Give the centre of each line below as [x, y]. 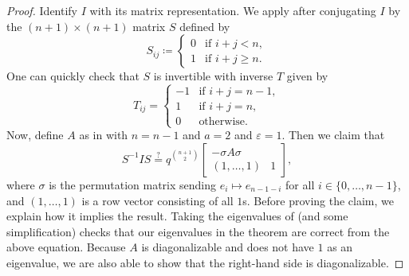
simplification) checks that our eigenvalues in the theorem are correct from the [198, 231]
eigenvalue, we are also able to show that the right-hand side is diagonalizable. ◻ [205, 262]
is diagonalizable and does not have [228, 247]
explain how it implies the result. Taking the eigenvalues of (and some [177, 216]
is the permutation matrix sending [133, 184]
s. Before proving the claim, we [318, 200]
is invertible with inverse [213, 76]
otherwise [222, 122]
